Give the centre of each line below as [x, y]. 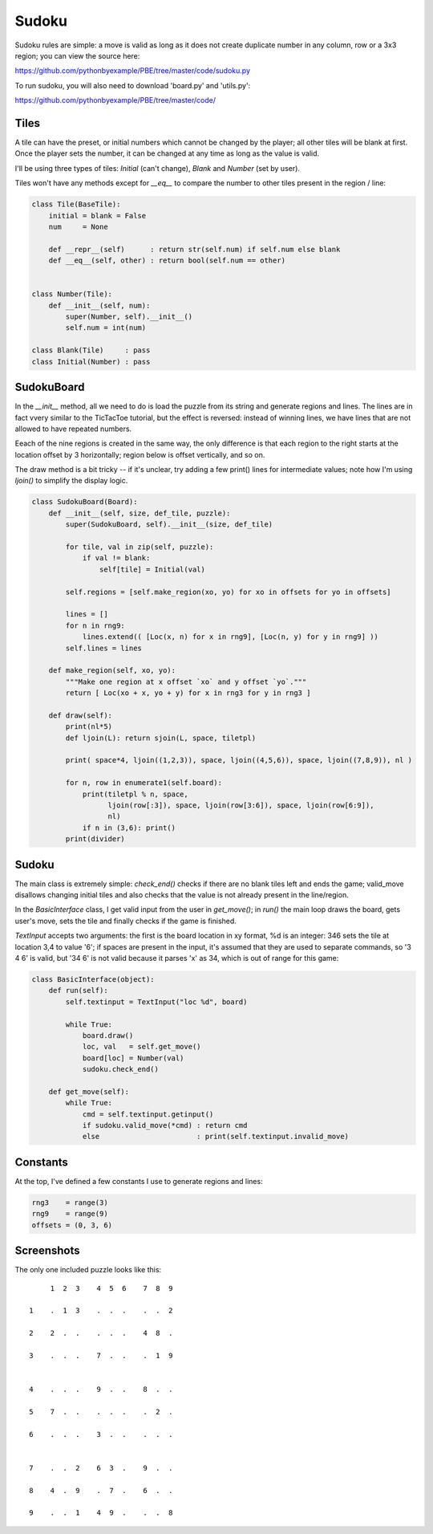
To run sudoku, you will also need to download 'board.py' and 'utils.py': [133, 85]
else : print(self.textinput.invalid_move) [215, 1137]
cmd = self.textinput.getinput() [148, 1114]
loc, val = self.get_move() [142, 1047]
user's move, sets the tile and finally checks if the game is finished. [125, 921]
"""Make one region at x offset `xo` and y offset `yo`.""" [186, 682]
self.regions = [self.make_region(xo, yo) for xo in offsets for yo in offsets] [229, 592]
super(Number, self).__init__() [129, 317]
